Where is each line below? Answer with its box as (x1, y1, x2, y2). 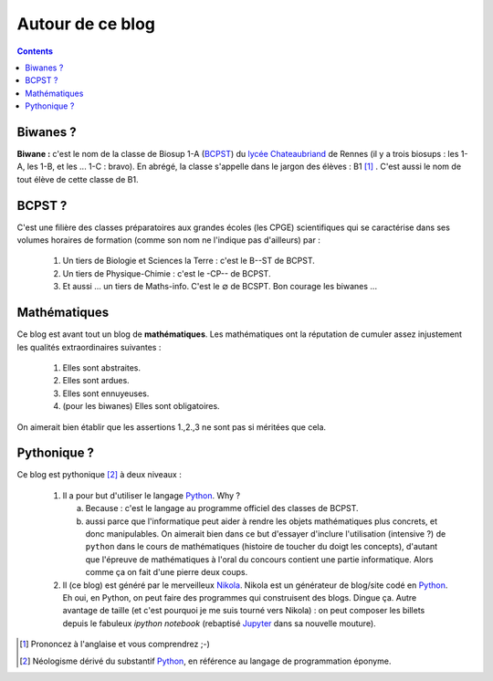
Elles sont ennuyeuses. (62, 388, 150, 399)
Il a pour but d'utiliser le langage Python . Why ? (62, 489, 241, 501)
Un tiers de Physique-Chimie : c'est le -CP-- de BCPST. (62, 267, 271, 278)
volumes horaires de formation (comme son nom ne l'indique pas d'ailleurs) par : (16, 235, 321, 246)
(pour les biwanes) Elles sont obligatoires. (62, 401, 220, 412)
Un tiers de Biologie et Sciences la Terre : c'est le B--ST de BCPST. (62, 256, 315, 267)
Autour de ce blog (16, 14, 155, 34)
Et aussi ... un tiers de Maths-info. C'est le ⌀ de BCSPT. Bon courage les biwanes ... (62, 281, 378, 292)
